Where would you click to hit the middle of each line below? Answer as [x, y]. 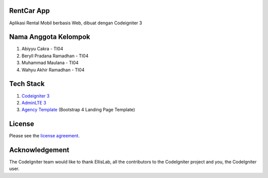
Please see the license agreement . [44, 136]
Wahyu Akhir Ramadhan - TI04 [53, 70]
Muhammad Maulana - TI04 [50, 63]
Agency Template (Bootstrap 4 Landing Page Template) [78, 110]
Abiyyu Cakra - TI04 [42, 49]
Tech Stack [27, 84]
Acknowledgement [39, 150]
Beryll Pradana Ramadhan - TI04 [55, 56]
